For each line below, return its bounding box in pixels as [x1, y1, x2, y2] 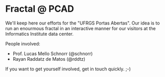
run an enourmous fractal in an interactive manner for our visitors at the [5, 25, 156, 31]
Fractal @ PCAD [5, 3, 74, 15]
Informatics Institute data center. [5, 31, 74, 37]
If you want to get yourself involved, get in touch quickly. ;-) [5, 66, 131, 72]
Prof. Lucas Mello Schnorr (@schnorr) [12, 50, 93, 57]
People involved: [5, 40, 40, 46]
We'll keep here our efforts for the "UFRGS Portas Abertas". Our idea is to [5, 20, 160, 26]
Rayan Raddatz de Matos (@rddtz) [12, 56, 86, 62]
